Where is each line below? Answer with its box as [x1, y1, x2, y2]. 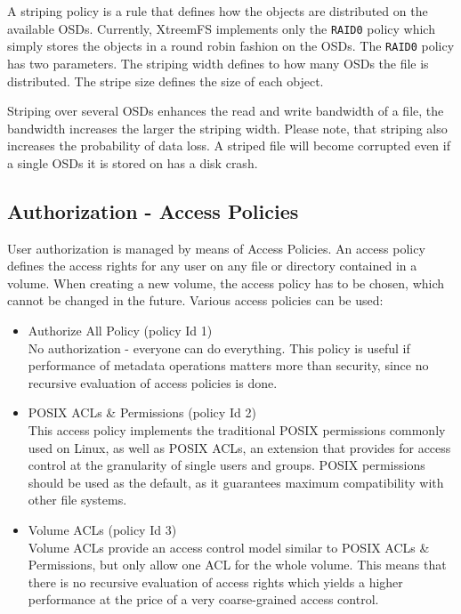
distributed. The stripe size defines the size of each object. [7, 71, 324, 90]
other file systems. [28, 490, 127, 509]
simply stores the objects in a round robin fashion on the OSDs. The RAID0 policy [7, 36, 455, 55]
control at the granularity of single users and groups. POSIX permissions [28, 456, 425, 474]
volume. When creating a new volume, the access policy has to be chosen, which [7, 273, 445, 292]
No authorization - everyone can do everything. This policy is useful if [28, 338, 410, 357]
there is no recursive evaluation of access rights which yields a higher [28, 572, 403, 591]
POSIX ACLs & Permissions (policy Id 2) [28, 403, 256, 422]
